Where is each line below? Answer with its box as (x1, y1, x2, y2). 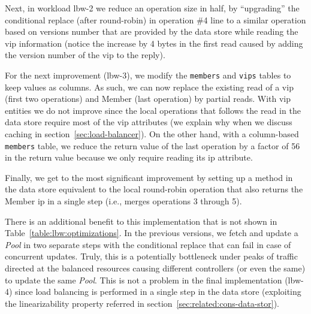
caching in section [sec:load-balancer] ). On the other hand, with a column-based (5, 128, 299, 140)
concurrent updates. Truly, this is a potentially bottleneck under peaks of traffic (5, 250, 298, 262)
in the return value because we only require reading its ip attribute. (5, 151, 253, 164)
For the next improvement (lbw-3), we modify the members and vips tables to (5, 68, 291, 81)
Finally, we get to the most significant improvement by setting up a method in (5, 171, 293, 183)
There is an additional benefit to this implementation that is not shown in (5, 215, 277, 227)
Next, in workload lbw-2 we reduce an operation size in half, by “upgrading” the (5, 2, 300, 14)
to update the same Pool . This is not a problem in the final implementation (5, 273, 282, 286)
